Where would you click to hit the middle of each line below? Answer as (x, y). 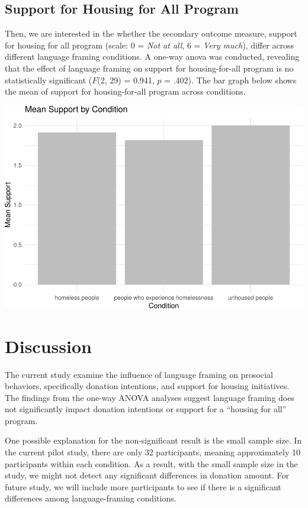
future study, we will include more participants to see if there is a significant (143, 486)
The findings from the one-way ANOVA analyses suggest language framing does (150, 397)
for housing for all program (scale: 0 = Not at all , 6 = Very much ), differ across (150, 45)
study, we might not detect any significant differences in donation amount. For (147, 475)
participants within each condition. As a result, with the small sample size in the (151, 463)
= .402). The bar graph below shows (230, 80)
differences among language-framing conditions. (91, 498)
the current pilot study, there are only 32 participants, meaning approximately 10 (153, 452)
